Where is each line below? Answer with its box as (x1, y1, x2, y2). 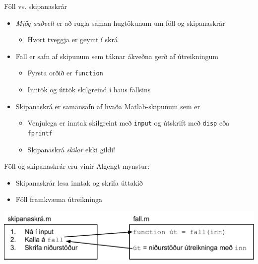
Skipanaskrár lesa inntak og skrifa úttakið (15, 177, 143, 188)
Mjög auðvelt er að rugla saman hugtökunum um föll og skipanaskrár (15, 17, 225, 28)
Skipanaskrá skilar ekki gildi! (27, 144, 115, 154)
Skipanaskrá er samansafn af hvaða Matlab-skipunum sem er (15, 101, 200, 111)
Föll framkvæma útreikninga (15, 194, 103, 204)
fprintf (27, 130, 53, 137)
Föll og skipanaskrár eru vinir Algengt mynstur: (4, 161, 150, 171)
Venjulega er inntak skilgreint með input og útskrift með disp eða (27, 118, 230, 128)
